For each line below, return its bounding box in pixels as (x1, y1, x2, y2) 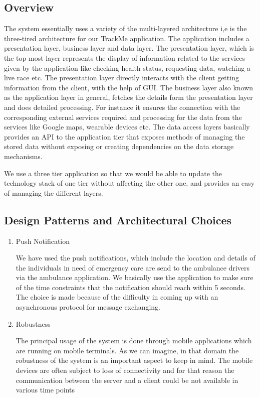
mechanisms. (4, 151, 43, 161)
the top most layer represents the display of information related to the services (4, 52, 245, 63)
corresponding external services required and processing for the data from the (4, 111, 242, 122)
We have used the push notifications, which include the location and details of (16, 252, 255, 263)
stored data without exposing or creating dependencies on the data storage (4, 141, 234, 152)
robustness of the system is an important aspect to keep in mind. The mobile (16, 355, 253, 365)
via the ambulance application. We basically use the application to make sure (16, 272, 253, 283)
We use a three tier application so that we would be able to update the (4, 168, 222, 178)
